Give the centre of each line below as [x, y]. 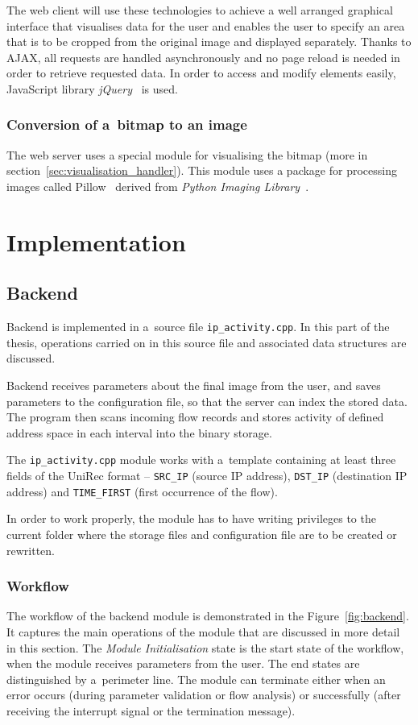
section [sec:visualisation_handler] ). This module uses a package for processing [202, 170]
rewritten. [31, 550]
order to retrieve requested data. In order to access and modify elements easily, [201, 73]
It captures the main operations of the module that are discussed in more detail [203, 631]
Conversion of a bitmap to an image [127, 124]
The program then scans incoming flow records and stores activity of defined [195, 417]
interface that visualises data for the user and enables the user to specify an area [206, 25]
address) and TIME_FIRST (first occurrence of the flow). [142, 491]
